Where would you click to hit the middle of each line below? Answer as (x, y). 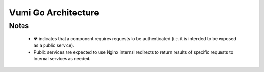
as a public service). (54, 45)
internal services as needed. (62, 59)
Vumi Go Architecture (54, 13)
